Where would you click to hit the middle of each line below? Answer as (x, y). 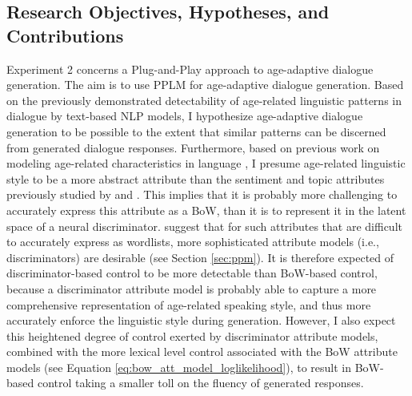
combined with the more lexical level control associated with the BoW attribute (202, 352)
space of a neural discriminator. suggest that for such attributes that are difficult (204, 226)
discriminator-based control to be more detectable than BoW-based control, (192, 273)
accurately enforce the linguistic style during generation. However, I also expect (201, 320)
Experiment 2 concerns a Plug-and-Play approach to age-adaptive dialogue (190, 69)
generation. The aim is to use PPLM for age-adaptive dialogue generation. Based (205, 85)
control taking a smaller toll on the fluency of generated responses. (200, 383)
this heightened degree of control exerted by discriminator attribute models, (192, 335)
